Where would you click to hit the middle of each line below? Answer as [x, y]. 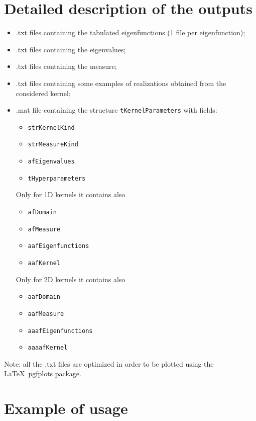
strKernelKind [51, 128]
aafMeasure [46, 314]
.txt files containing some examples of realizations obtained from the [121, 83]
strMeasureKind [53, 145]
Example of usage [66, 408]
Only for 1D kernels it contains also [71, 194]
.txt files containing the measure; [66, 66]
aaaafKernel [48, 348]
